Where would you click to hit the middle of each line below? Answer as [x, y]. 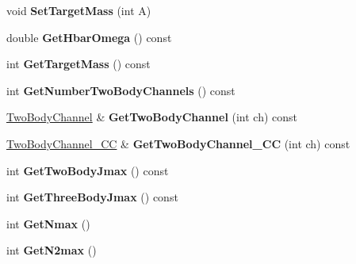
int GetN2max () [52, 250]
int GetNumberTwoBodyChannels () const [121, 90]
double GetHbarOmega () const [89, 37]
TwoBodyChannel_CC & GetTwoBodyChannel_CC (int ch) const [178, 143]
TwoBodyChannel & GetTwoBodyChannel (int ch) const [152, 117]
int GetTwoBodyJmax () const [88, 170]
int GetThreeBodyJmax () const [92, 197]
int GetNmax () [48, 223]
